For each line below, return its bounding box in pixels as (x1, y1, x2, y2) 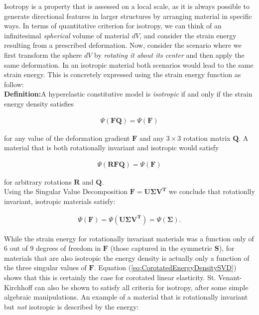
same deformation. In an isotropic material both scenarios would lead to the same (4, 59, 254, 70)
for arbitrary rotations (4, 176, 72, 187)
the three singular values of (4, 262, 87, 273)
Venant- (218, 272, 242, 282)
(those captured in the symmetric (110, 243, 213, 253)
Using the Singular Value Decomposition (4, 186, 128, 197)
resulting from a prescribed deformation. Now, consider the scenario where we (4, 40, 242, 50)
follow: (4, 79, 24, 89)
